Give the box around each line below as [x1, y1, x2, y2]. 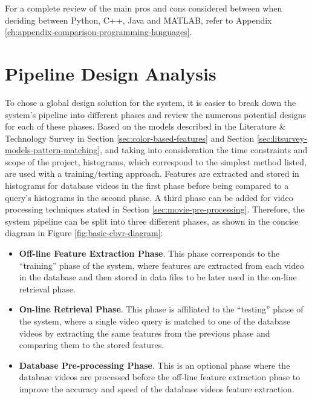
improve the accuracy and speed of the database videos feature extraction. [19, 382, 294, 395]
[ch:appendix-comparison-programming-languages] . [5, 25, 192, 38]
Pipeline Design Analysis [5, 61, 216, 85]
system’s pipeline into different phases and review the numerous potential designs [5, 108, 307, 120]
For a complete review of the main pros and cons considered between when [5, 2, 282, 14]
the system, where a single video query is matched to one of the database [19, 315, 291, 327]
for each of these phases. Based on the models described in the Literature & [5, 120, 286, 133]
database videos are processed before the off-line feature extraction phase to [19, 371, 301, 383]
